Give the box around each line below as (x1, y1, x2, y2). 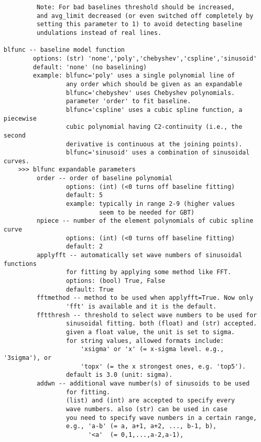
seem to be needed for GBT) (99, 208, 195, 216)
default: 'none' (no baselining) (33, 63, 147, 71)
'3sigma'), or (4, 354, 52, 361)
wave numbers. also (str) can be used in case (66, 405, 228, 413)
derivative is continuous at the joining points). (66, 140, 243, 148)
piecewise (4, 114, 37, 122)
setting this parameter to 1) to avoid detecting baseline (36, 21, 243, 28)
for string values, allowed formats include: (66, 337, 224, 344)
